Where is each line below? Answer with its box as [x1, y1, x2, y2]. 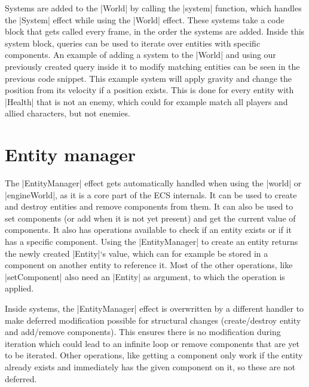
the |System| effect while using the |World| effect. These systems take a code [5, 13, 284, 26]
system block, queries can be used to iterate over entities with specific [5, 36, 261, 49]
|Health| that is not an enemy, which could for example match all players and [5, 95, 288, 107]
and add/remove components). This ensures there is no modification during [5, 325, 281, 338]
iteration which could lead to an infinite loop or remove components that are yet [5, 337, 299, 349]
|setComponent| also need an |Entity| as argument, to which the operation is [5, 270, 285, 282]
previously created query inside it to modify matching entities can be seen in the [5, 60, 300, 72]
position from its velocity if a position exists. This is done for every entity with [5, 84, 294, 96]
